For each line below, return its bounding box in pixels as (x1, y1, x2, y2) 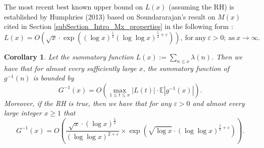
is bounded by (33, 72, 74, 83)
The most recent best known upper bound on (4, 1, 143, 11)
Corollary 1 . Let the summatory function (4, 51, 134, 61)
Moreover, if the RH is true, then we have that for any (4, 97, 172, 108)
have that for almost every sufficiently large (4, 62, 137, 73)
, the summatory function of (143, 62, 229, 73)
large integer (4, 107, 42, 118)
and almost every (192, 97, 245, 108)
